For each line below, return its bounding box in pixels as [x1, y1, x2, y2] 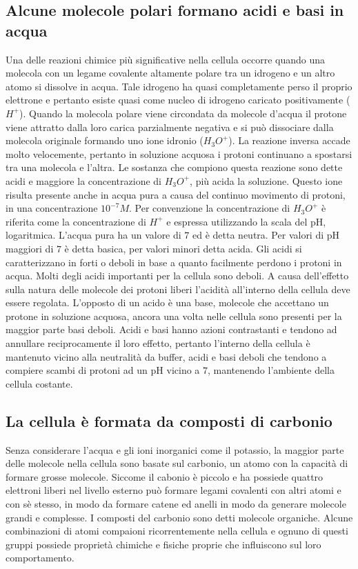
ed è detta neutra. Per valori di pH [192, 228, 340, 242]
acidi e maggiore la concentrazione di [6, 173, 162, 188]
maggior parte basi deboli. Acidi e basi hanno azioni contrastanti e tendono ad [6, 322, 337, 337]
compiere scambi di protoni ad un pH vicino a [6, 363, 200, 377]
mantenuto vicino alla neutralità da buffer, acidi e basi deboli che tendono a [6, 349, 327, 363]
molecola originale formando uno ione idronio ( [6, 133, 203, 148]
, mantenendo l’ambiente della [208, 363, 335, 377]
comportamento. [6, 550, 74, 565]
